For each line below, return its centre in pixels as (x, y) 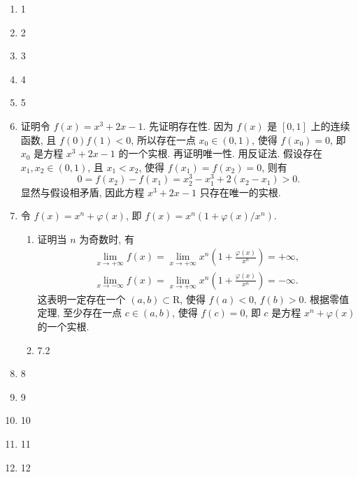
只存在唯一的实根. (240, 192)
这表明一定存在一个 (81, 299)
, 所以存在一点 (163, 139)
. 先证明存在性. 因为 (188, 125)
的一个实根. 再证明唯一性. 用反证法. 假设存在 (221, 153)
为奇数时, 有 (107, 239)
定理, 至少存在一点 (80, 313)
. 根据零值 (327, 299)
